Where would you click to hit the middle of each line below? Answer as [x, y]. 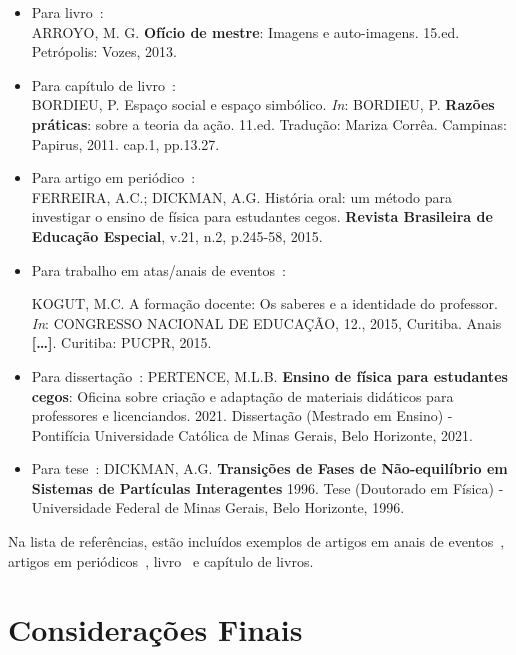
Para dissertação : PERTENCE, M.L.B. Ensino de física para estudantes [269, 375]
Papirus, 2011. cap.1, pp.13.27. [125, 143]
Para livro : [67, 12]
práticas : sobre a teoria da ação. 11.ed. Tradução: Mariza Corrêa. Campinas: [269, 123]
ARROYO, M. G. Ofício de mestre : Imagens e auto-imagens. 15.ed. [245, 31]
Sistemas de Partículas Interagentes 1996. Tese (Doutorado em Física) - [267, 487]
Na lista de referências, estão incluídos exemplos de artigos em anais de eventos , [256, 541]
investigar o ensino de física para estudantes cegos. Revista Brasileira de [262, 216]
